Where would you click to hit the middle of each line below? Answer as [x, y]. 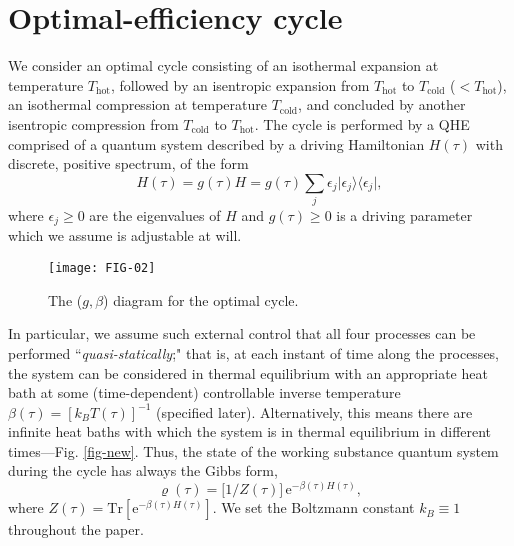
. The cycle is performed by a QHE [362, 123]
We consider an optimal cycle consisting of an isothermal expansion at [223, 65]
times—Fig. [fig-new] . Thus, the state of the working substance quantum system [253, 450]
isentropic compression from [93, 123]
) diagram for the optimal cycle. [201, 299]
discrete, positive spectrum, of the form [128, 163]
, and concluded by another [382, 104]
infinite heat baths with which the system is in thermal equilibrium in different [250, 431]
